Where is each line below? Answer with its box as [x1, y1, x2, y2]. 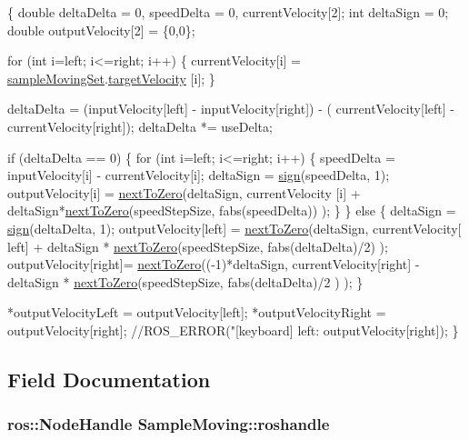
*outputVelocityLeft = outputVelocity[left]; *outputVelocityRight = [7, 303, 386, 322]
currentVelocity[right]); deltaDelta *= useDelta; [7, 116, 273, 135]
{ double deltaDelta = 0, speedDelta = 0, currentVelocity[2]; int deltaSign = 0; [7, 3, 449, 21]
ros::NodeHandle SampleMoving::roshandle [7, 413, 330, 435]
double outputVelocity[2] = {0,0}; [7, 20, 195, 39]
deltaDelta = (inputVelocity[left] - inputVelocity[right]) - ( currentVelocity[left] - [7, 99, 454, 118]
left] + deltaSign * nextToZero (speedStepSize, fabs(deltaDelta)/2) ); [7, 236, 388, 255]
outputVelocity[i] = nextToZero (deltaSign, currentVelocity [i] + [7, 183, 361, 202]
